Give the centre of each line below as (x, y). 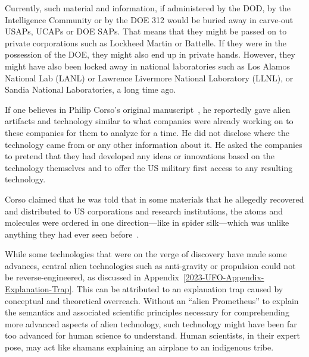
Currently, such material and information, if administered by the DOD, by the (148, 8)
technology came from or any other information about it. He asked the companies (154, 144)
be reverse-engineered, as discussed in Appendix (92, 277)
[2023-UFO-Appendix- (224, 277)
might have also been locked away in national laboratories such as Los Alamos (148, 66)
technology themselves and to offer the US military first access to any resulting (149, 167)
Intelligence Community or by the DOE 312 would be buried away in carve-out (149, 19)
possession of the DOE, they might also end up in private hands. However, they (150, 54)
